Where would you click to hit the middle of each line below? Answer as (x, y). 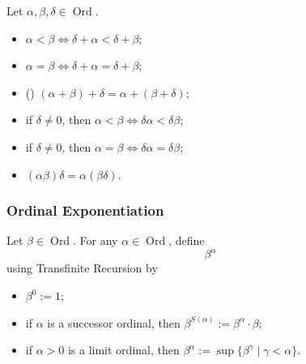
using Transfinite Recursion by (82, 268)
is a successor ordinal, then (114, 322)
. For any (96, 240)
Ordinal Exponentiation (85, 210)
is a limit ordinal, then (123, 350)
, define (187, 240)
